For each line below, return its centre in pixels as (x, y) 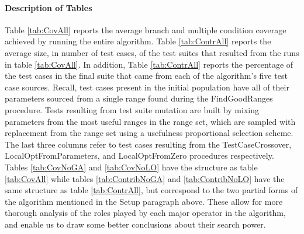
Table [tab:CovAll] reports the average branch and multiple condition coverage (146, 29)
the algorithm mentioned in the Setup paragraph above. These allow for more (144, 201)
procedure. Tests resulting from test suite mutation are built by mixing (132, 109)
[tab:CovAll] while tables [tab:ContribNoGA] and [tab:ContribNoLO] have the (145, 178)
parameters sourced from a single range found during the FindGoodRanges (139, 98)
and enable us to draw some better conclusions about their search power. (135, 224)
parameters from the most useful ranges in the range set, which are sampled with (150, 121)
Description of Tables (49, 7)
